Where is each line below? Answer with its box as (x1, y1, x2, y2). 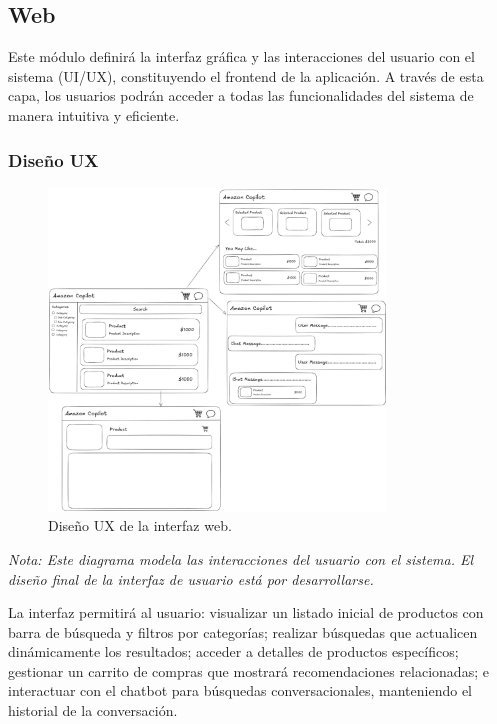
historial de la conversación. (8, 700, 178, 721)
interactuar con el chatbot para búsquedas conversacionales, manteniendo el (8, 680, 473, 701)
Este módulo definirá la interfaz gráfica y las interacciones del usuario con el (8, 46, 475, 67)
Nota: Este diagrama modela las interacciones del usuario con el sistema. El (8, 548, 474, 569)
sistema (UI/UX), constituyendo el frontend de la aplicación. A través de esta (8, 65, 484, 86)
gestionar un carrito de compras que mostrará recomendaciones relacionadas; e (8, 660, 489, 681)
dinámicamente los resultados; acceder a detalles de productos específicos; (8, 641, 459, 662)
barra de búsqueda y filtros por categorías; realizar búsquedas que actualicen (8, 621, 478, 642)
